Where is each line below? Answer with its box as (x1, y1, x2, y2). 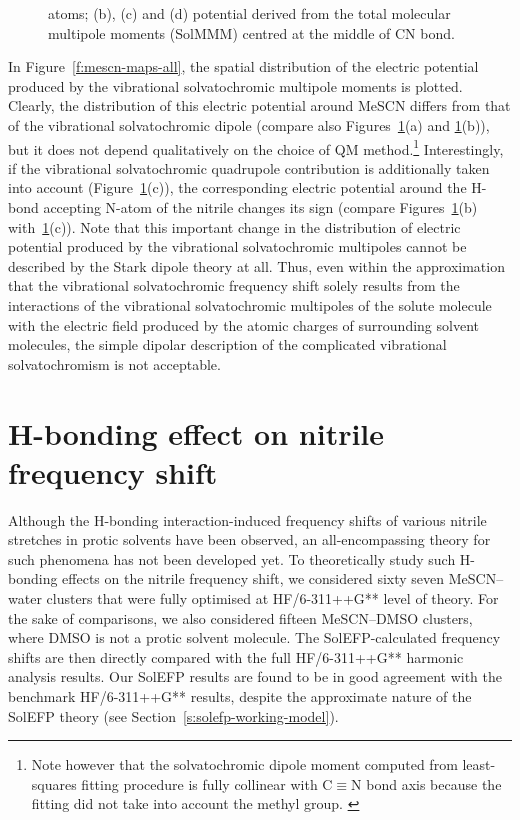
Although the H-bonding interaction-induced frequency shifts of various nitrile (8, 509, 487, 530)
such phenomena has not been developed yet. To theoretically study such (8, 548, 456, 569)
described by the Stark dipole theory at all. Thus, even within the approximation (8, 255, 505, 276)
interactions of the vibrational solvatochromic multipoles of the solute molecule (8, 294, 492, 315)
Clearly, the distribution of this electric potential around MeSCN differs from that (8, 95, 511, 116)
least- (462, 754, 496, 775)
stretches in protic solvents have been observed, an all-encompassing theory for (8, 529, 491, 550)
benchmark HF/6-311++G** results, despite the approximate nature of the (8, 686, 472, 706)
